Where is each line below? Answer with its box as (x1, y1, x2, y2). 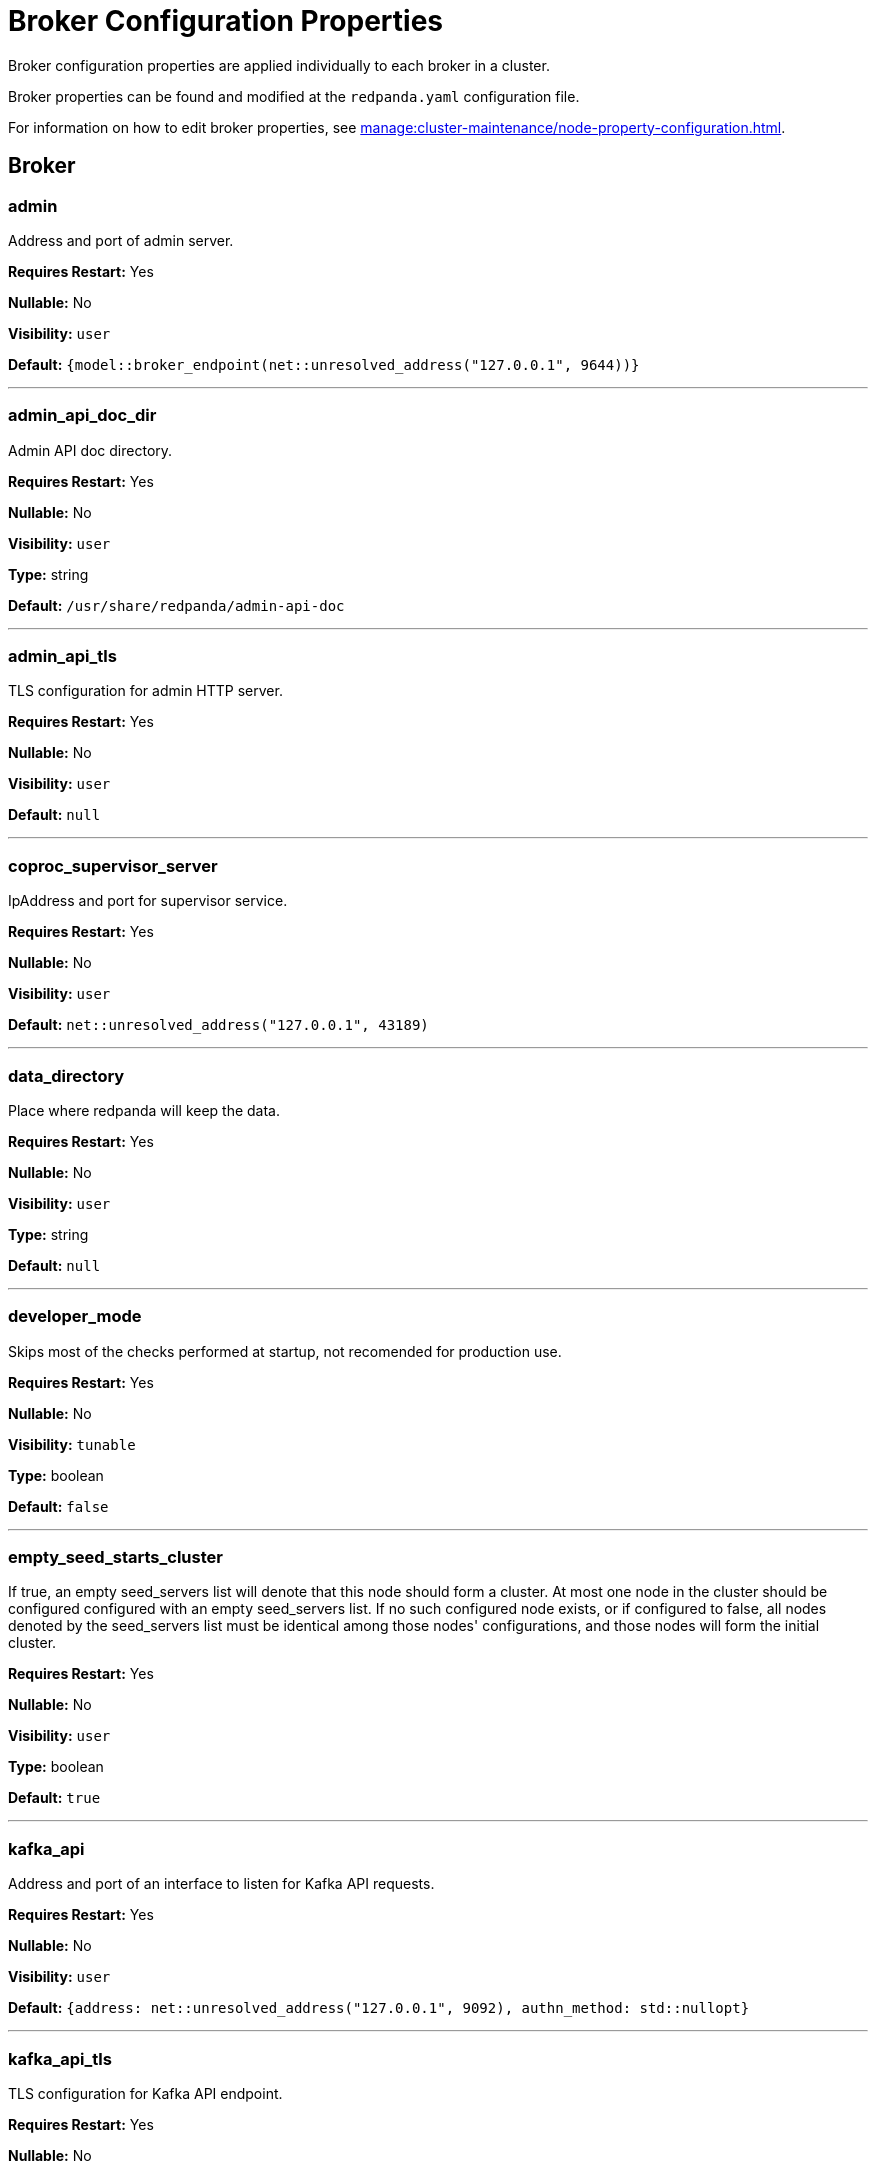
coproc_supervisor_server (8, 855, 218, 876)
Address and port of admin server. (8, 231, 234, 249)
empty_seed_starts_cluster (8, 1547, 223, 1568)
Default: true (8, 1789, 101, 1807)
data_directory (8, 1065, 125, 1086)
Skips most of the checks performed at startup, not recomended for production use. (8, 1342, 562, 1360)
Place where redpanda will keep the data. (8, 1101, 281, 1119)
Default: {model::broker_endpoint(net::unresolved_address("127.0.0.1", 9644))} (8, 355, 640, 373)
